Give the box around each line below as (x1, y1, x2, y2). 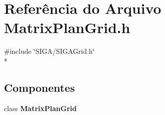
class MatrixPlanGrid (4, 103, 77, 113)
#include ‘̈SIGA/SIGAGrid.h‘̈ (4, 46, 95, 56)
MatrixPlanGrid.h (4, 17, 130, 38)
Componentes (4, 79, 75, 95)
